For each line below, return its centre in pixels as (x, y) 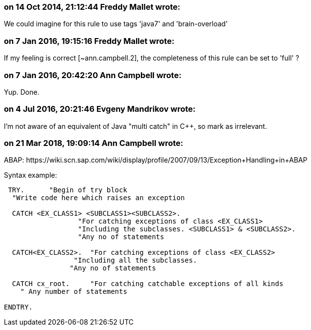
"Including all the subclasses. (136, 260)
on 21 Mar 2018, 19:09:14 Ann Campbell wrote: (94, 143)
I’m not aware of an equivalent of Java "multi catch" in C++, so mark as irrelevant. (136, 126)
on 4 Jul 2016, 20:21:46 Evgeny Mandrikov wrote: (100, 109)
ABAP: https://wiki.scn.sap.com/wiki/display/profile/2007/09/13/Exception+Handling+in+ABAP (156, 160)
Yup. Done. (22, 92)
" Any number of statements (74, 292)
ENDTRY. (19, 307)
